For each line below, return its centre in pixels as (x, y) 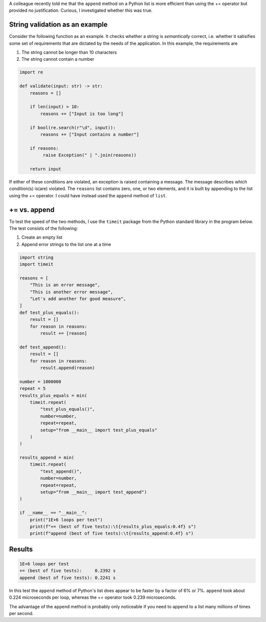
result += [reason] (64, 333)
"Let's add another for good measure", (78, 299)
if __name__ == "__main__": (53, 513)
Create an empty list (42, 237)
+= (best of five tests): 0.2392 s (67, 571)
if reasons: (44, 148)
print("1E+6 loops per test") (66, 520)
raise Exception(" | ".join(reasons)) (89, 155)
